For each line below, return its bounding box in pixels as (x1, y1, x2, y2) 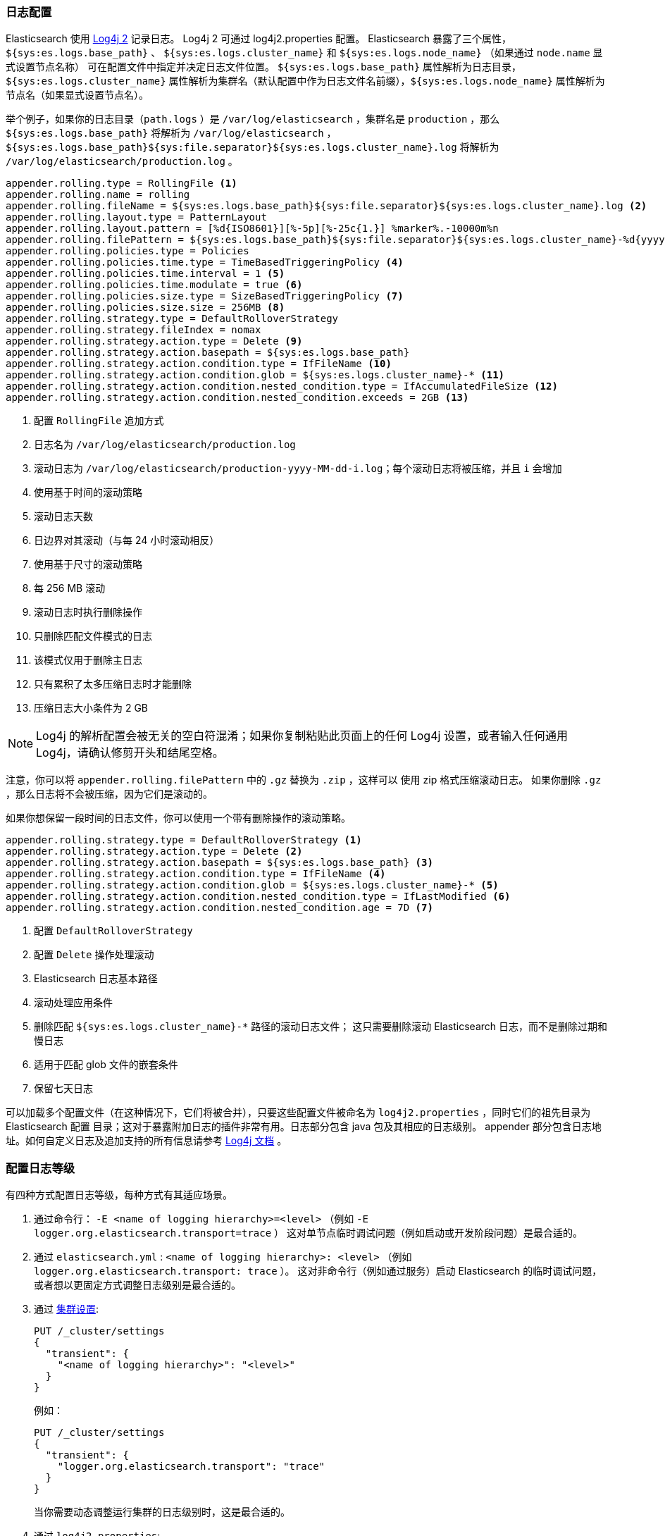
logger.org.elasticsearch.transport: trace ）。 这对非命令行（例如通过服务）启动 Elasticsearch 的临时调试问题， (34, 1265, 602, 1277)
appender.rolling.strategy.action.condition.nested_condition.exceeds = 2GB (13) (6, 392, 469, 404)
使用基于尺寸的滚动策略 (34, 558, 142, 571)
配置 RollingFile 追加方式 (34, 414, 164, 427)
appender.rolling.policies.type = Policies (6, 245, 249, 257)
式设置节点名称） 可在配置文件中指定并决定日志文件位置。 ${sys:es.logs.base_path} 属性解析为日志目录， (6, 61, 522, 73)
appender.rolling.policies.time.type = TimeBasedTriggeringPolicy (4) (6, 256, 404, 268)
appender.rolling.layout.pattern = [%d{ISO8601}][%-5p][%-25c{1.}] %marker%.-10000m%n (6, 223, 499, 235)
